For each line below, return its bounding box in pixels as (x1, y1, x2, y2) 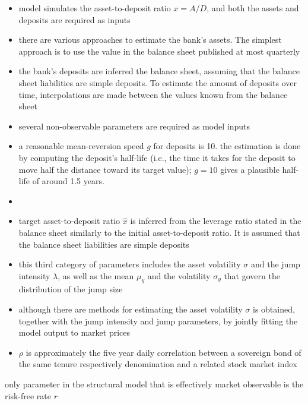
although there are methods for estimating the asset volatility (18, 303, 243, 315)
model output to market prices (18, 326, 131, 339)
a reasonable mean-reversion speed (18, 140, 144, 152)
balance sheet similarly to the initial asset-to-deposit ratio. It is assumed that (18, 226, 300, 238)
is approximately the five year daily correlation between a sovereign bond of (26, 346, 301, 358)
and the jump (250, 258, 300, 270)
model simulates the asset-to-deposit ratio (18, 2, 171, 14)
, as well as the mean (58, 269, 134, 282)
